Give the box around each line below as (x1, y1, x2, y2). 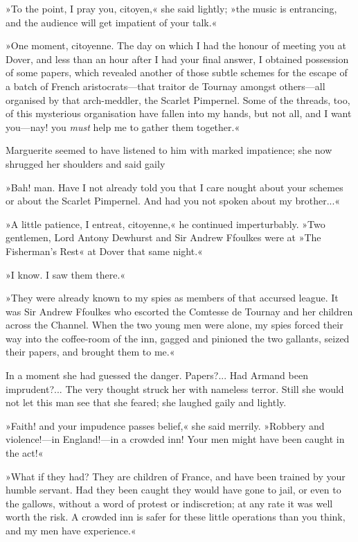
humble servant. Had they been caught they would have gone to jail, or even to (6, 482, 341, 497)
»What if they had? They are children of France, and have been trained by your (6, 469, 346, 483)
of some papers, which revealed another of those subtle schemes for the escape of (6, 65, 348, 80)
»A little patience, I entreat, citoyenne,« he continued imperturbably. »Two (6, 216, 325, 231)
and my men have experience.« (6, 523, 136, 537)
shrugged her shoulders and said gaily (6, 156, 165, 171)
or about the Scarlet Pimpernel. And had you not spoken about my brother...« (6, 193, 341, 208)
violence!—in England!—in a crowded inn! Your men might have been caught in (6, 432, 345, 446)
